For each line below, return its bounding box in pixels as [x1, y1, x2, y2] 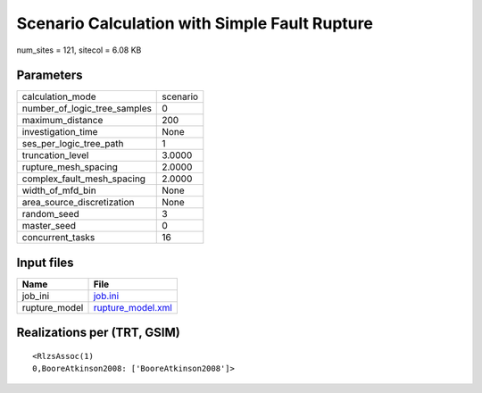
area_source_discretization [21, 196, 135, 209]
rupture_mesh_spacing [21, 161, 118, 173]
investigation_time [21, 126, 98, 138]
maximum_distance [21, 114, 104, 127]
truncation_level [21, 149, 89, 162]
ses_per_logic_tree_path [21, 138, 124, 150]
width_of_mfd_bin [21, 184, 97, 196]
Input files [16, 255, 75, 270]
